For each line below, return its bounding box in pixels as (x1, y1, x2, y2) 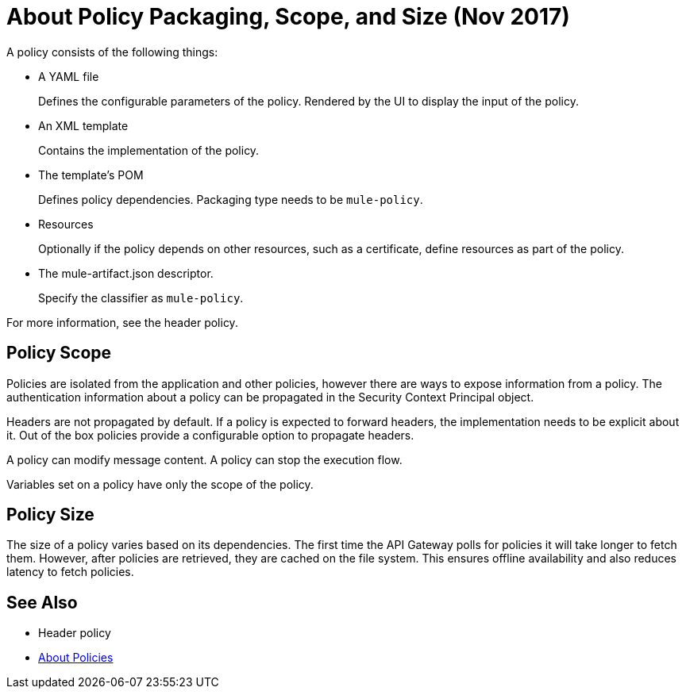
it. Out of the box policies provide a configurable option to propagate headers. (6, 428, 414, 442)
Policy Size (6, 505, 94, 525)
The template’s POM (38, 167, 144, 182)
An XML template (38, 118, 129, 132)
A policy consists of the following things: (6, 44, 218, 59)
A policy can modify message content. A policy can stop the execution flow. (6, 452, 403, 467)
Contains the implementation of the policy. (38, 143, 260, 157)
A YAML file (38, 69, 99, 83)
